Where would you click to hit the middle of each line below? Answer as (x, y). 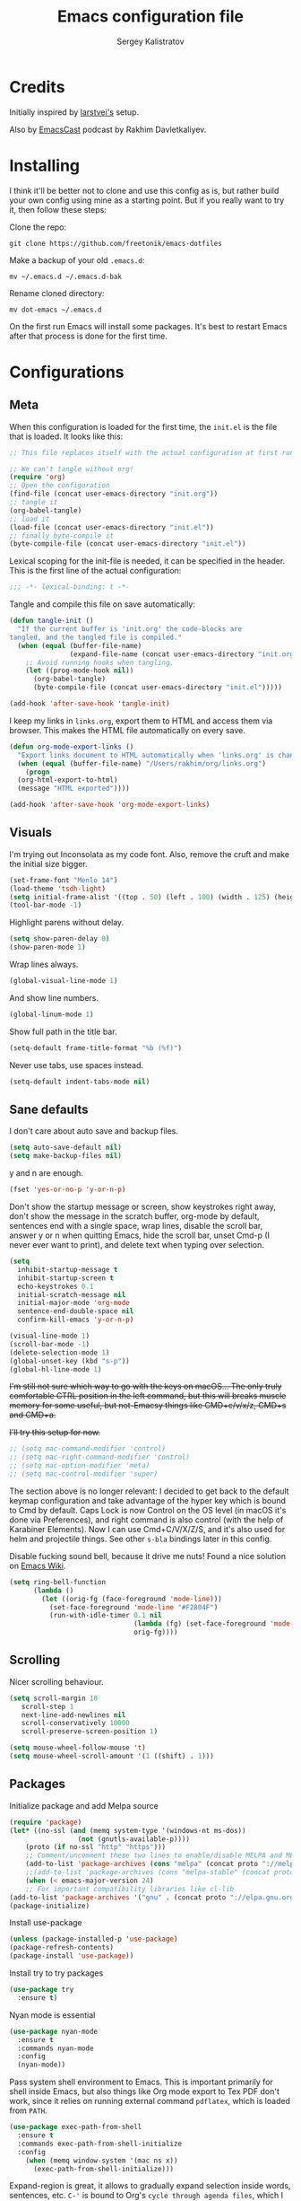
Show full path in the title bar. (63, 1031)
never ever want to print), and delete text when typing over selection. (137, 1245)
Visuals (30, 833)
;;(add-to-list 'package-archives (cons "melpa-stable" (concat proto (160, 1872)
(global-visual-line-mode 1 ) (64, 981)
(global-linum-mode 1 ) (52, 1014)
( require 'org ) (38, 478)
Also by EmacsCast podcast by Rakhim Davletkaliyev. (108, 129)
